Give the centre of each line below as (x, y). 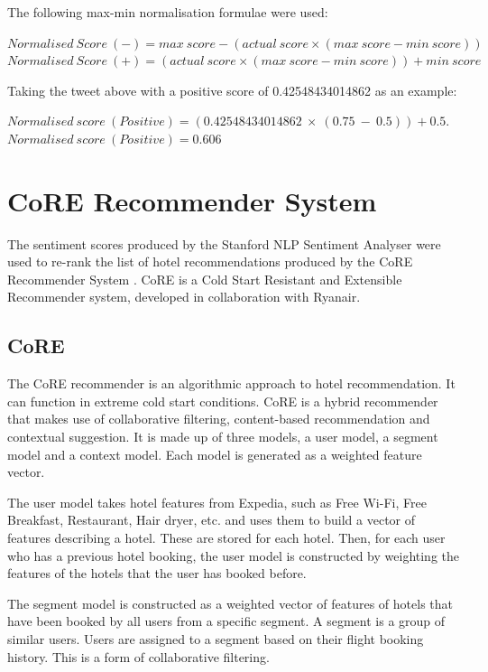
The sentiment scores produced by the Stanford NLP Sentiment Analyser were (224, 243)
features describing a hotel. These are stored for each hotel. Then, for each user (226, 538)
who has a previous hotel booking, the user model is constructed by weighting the (234, 555)
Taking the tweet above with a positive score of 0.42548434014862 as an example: (232, 90)
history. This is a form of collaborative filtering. (138, 656)
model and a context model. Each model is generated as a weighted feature (215, 454)
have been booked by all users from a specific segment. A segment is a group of (226, 621)
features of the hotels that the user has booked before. (157, 573)
